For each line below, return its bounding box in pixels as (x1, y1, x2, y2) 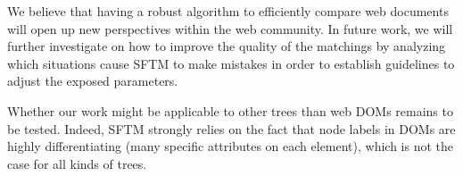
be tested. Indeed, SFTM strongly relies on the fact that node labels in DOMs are (7, 119, 456, 138)
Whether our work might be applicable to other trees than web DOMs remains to (7, 101, 453, 120)
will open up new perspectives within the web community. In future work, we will (7, 19, 453, 38)
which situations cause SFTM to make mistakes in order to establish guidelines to (7, 54, 455, 72)
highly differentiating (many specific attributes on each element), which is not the (7, 137, 454, 155)
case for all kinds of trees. (7, 154, 147, 172)
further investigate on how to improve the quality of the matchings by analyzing (7, 37, 446, 55)
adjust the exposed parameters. (7, 71, 178, 90)
